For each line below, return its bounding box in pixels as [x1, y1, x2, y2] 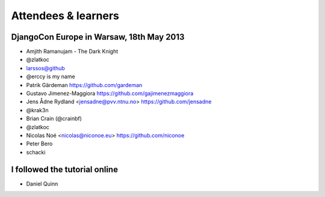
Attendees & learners [11, 9, 120, 22]
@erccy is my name [26, 73, 75, 80]
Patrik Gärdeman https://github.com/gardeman [26, 81, 143, 88]
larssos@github [26, 64, 66, 71]
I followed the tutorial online [11, 164, 119, 174]
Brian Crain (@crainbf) [26, 115, 82, 123]
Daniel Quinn [26, 180, 58, 187]
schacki [26, 148, 46, 156]
